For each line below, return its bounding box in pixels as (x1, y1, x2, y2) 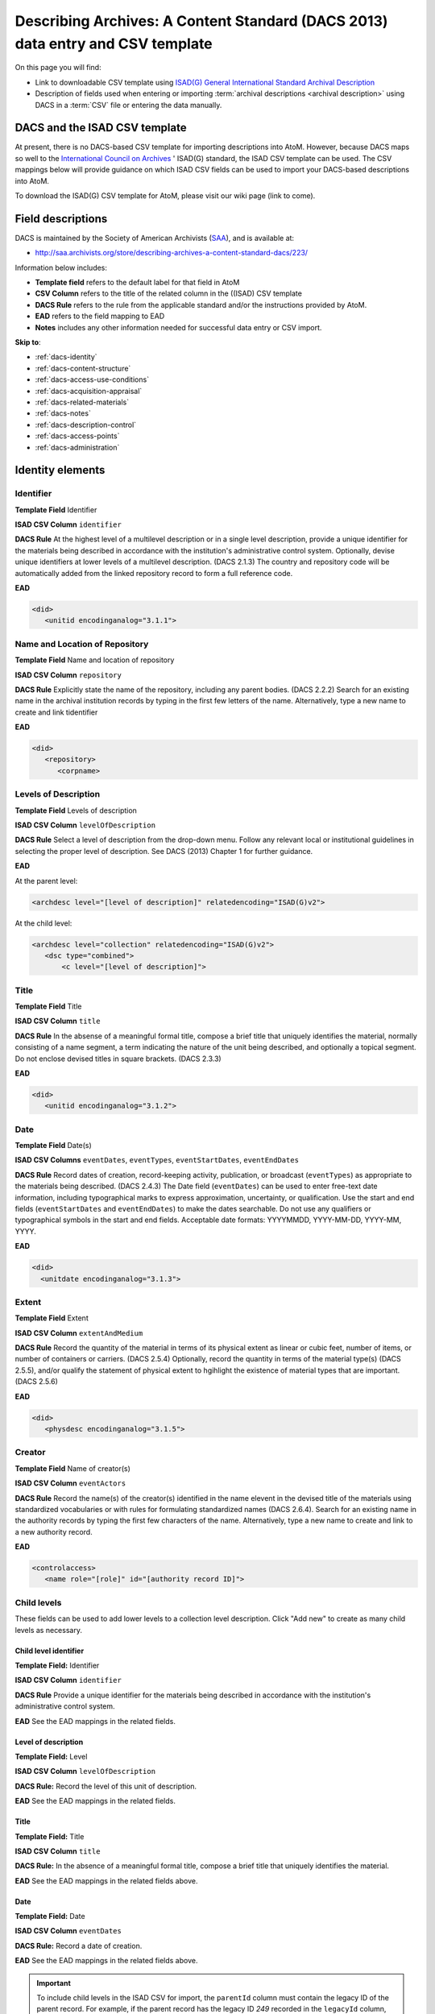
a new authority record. (14, 1527, 93, 1536)
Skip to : (14, 338, 41, 347)
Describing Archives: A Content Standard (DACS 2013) (14, 12, 388, 30)
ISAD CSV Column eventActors (14, 1478, 126, 1488)
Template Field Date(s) (14, 1141, 92, 1150)
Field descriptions (14, 212, 108, 226)
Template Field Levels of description (14, 806, 137, 815)
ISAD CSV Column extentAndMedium (14, 1328, 143, 1337)
